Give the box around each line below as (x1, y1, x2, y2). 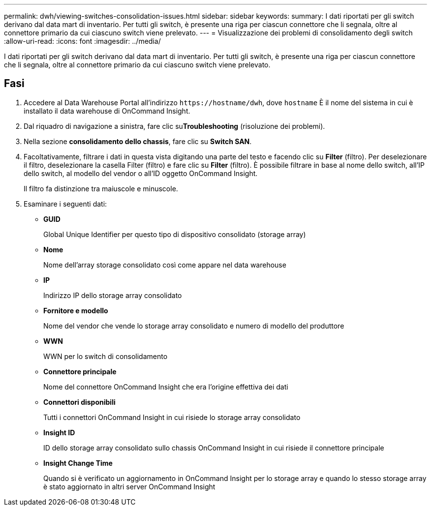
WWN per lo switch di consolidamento (43, 352, 168, 360)
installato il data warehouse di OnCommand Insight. (24, 106, 190, 115)
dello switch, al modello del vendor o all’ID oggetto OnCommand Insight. (24, 169, 258, 178)
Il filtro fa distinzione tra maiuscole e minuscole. (24, 184, 178, 193)
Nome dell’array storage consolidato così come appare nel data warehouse (43, 260, 286, 269)
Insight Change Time (43, 458, 113, 467)
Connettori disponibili (43, 397, 116, 406)
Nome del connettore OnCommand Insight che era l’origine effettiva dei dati (43, 382, 288, 391)
